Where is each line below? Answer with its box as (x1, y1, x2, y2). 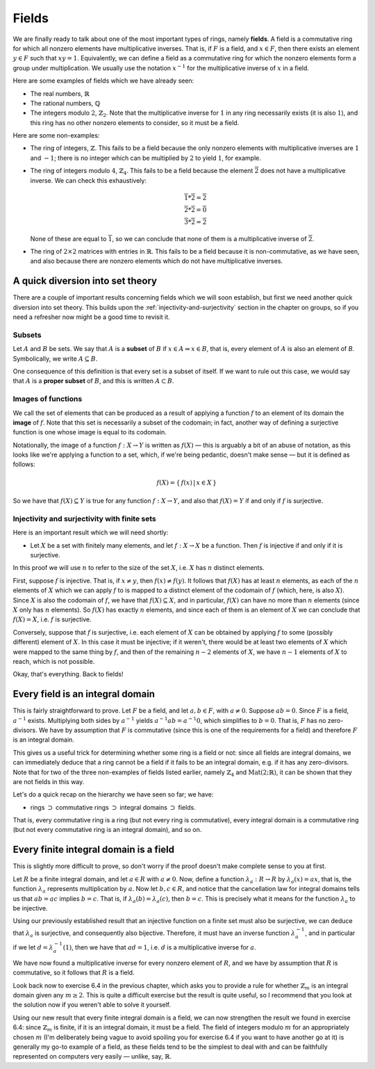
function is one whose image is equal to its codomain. (12, 428, 167, 436)
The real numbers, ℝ (30, 89, 90, 97)
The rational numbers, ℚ (30, 99, 101, 107)
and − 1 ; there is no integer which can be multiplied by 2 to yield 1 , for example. (30, 154, 262, 162)
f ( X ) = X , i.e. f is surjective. (12, 615, 92, 623)
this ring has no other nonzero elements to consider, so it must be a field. (30, 118, 240, 127)
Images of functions (12, 394, 83, 404)
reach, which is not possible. (12, 657, 95, 665)
